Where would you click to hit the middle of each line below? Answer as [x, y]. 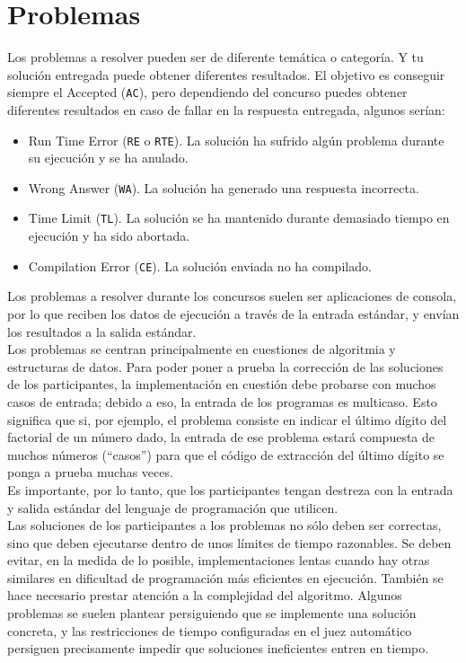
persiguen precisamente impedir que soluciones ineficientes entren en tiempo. [218, 648]
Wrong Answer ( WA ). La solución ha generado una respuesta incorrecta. [224, 187]
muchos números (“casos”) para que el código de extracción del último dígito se [226, 454]
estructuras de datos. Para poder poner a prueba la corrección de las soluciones [225, 366]
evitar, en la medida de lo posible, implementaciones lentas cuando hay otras [219, 560]
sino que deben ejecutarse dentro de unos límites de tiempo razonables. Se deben [229, 542]
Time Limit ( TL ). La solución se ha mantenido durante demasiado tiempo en [239, 218]
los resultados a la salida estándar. [102, 331]
